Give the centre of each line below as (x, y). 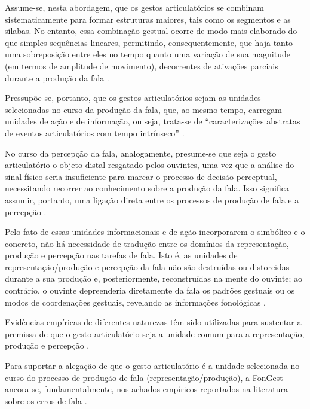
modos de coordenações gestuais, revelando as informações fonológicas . (135, 302)
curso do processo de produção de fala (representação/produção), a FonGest (144, 377)
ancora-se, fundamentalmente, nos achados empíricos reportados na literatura (146, 389)
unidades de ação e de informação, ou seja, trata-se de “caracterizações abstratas (153, 121)
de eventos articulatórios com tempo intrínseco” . (95, 132)
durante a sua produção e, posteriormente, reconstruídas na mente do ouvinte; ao (154, 278)
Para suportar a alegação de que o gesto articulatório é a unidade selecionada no (152, 366)
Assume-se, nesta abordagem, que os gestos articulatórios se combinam (134, 7)
